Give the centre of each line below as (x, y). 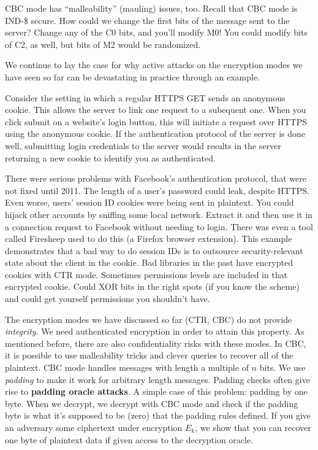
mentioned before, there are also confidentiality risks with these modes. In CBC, (156, 343)
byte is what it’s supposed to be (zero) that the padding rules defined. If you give (158, 415)
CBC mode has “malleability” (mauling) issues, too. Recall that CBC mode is (151, 8)
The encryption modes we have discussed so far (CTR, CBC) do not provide (149, 319)
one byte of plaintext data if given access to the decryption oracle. (129, 439)
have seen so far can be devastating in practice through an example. (133, 76)
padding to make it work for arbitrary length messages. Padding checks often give (157, 379)
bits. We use (282, 367)
